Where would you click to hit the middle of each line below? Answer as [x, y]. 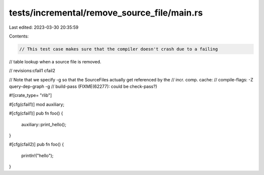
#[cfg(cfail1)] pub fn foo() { [36, 113]
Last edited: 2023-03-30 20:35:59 [44, 27]
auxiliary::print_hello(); [44, 124]
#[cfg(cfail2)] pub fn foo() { [36, 144]
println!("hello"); [37, 156]
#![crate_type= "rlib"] [31, 96]
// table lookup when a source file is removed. [55, 61]
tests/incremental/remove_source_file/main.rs [106, 13]
